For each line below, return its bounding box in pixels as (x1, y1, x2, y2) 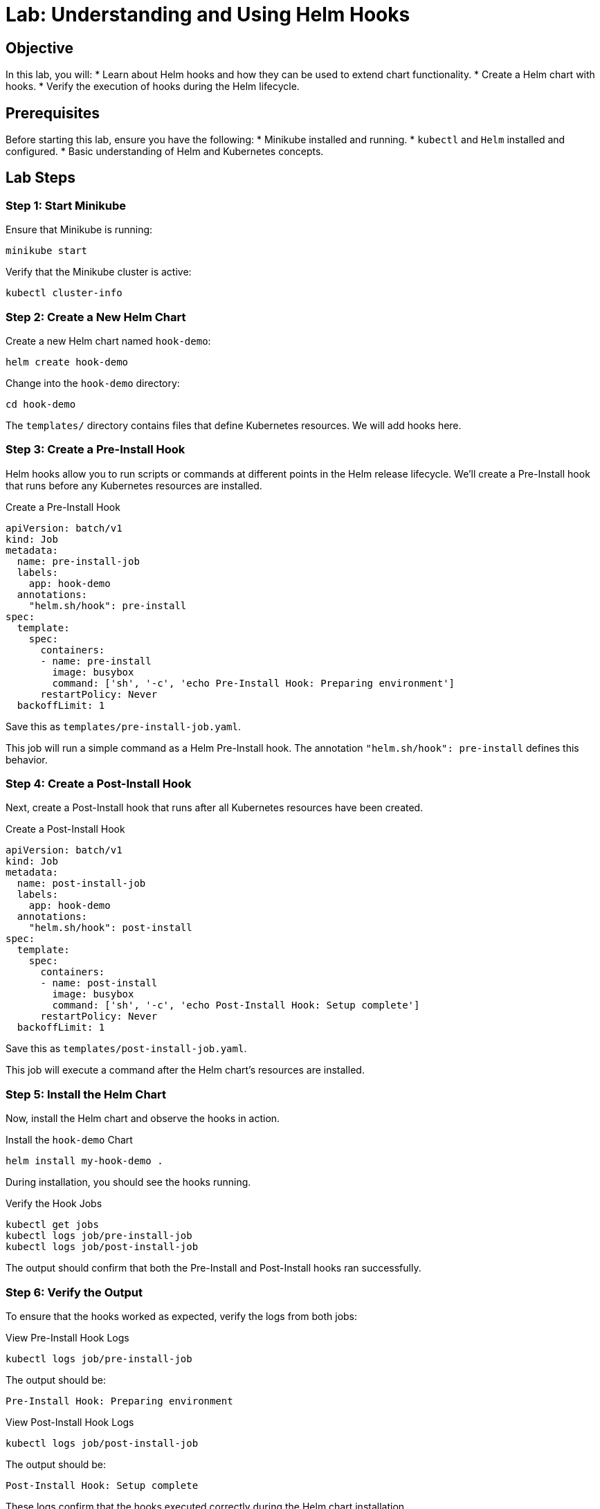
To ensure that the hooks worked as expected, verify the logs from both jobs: (6, 1310, 358, 1322)
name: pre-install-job (17, 555, 140, 567)
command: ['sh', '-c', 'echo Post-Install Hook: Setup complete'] (52, 1000, 420, 1011)
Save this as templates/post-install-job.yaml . (6, 1042, 247, 1055)
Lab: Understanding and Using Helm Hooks (6, 3, 410, 26)
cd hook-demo (6, 398, 76, 410)
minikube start (6, 245, 88, 257)
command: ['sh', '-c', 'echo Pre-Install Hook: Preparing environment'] (52, 677, 455, 689)
